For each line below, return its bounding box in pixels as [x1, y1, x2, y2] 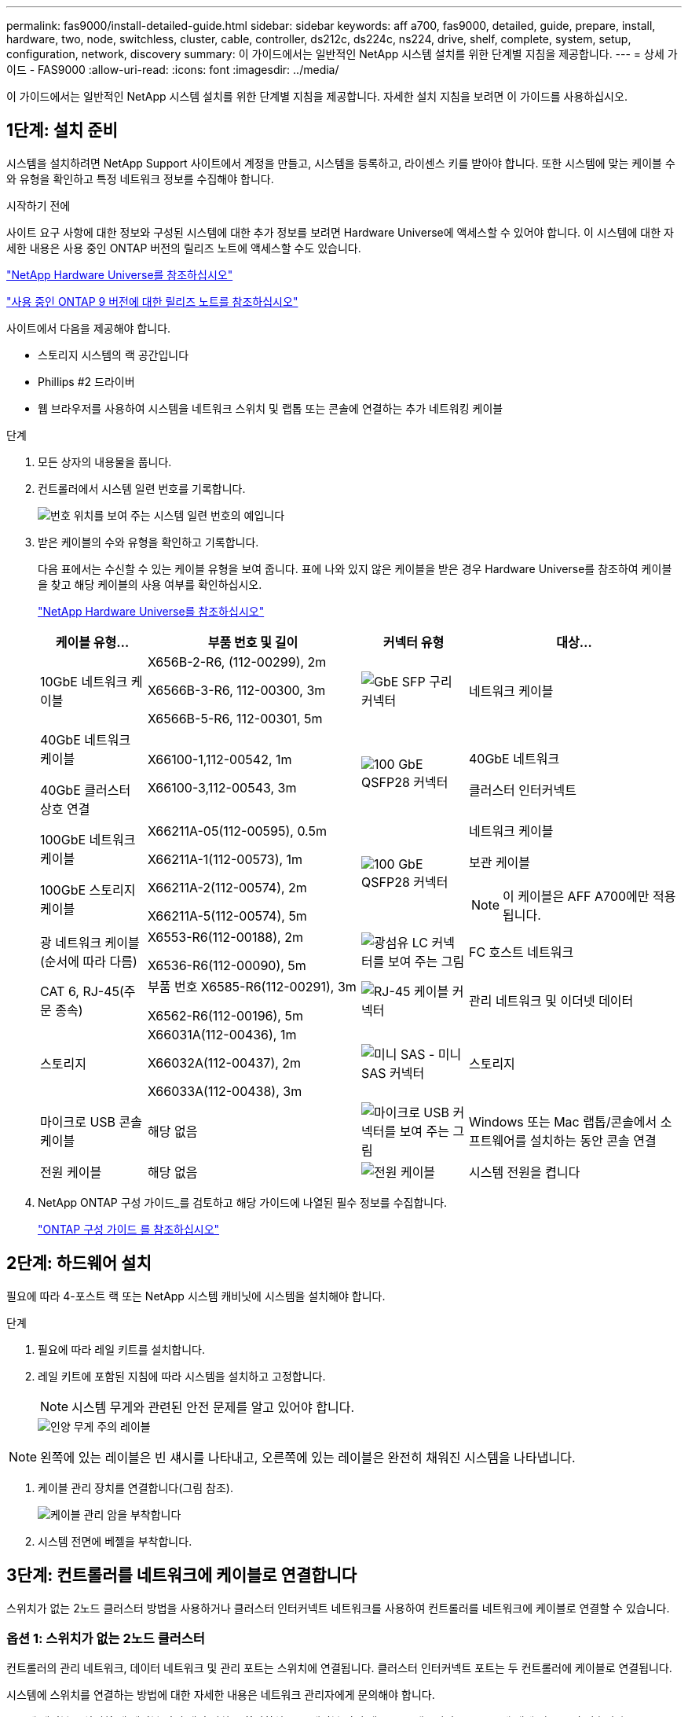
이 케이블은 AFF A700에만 [503, 888, 650, 904]
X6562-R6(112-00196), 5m [147, 1007, 303, 1024]
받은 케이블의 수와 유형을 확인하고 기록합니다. [38, 535, 259, 549]
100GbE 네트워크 [40, 831, 136, 847]
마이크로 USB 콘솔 [40, 1113, 142, 1130]
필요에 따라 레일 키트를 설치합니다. [38, 1342, 205, 1356]
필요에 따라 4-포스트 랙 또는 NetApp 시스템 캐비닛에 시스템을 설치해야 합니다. [6, 1289, 386, 1303]
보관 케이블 [468, 854, 531, 870]
